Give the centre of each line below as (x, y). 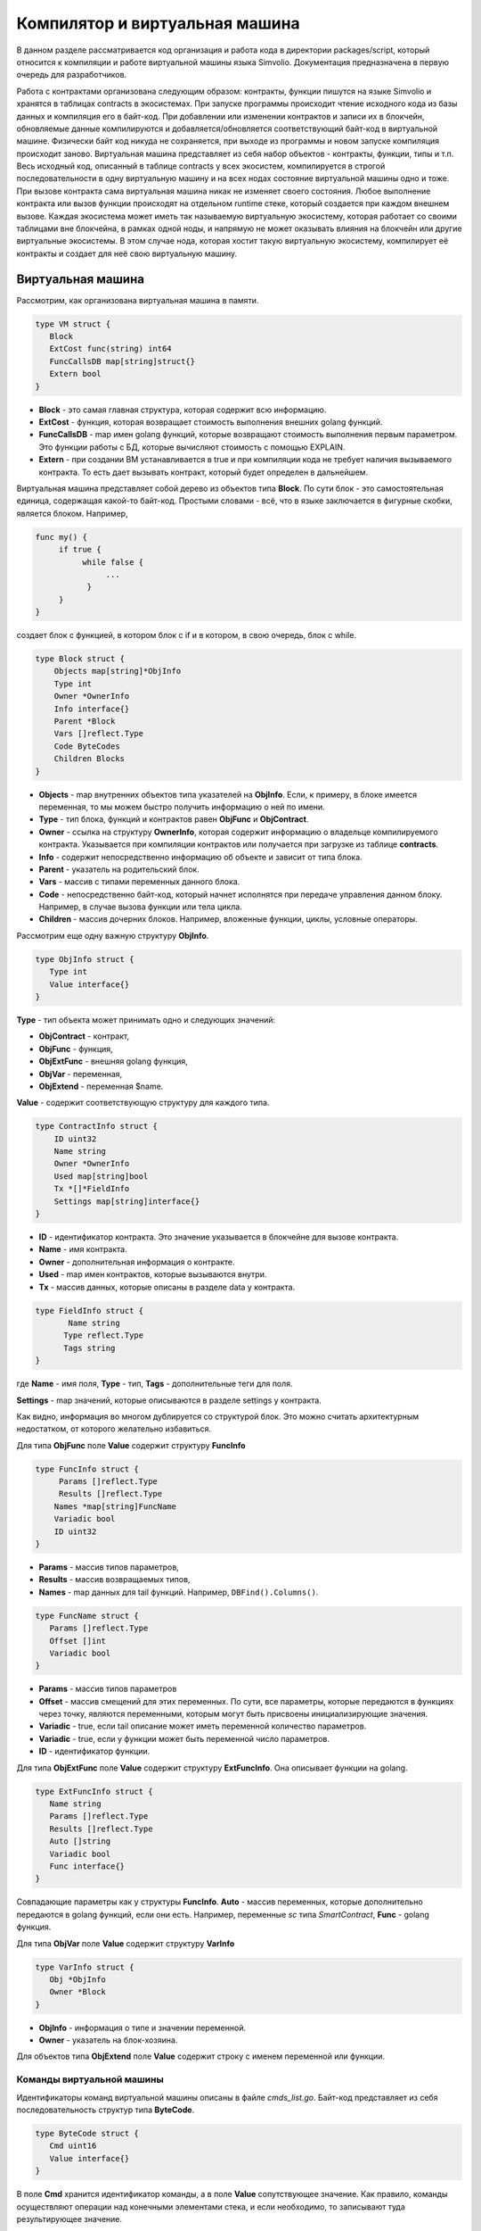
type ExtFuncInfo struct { (94, 1791)
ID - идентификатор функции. (94, 1751)
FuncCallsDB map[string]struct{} (122, 361)
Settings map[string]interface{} (127, 1201)
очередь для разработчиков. (72, 75)
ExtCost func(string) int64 (111, 349)
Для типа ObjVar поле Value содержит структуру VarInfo (126, 1943)
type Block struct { (80, 659)
